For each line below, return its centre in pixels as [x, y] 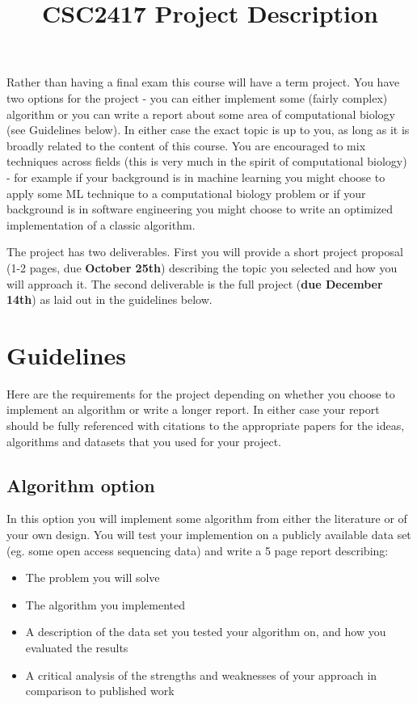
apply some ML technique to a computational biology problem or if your [186, 193]
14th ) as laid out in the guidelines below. [110, 299]
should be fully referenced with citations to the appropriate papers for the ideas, [206, 425]
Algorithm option [81, 485]
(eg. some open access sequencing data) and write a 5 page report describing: [198, 550]
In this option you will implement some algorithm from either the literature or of [207, 519]
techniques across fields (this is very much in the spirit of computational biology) [207, 161]
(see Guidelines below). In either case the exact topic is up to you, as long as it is [208, 130]
